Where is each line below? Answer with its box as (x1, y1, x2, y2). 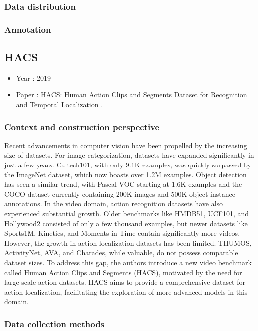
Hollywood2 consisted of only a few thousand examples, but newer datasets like (4, 218, 248, 228)
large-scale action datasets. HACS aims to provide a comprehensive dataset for (4, 277, 246, 287)
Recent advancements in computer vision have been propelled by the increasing (4, 140, 247, 150)
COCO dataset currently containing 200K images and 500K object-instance (4, 188, 235, 199)
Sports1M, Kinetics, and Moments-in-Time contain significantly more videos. (4, 228, 240, 238)
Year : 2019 (16, 72, 51, 83)
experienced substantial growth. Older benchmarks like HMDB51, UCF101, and (4, 208, 249, 219)
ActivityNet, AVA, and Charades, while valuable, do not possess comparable (4, 247, 238, 258)
